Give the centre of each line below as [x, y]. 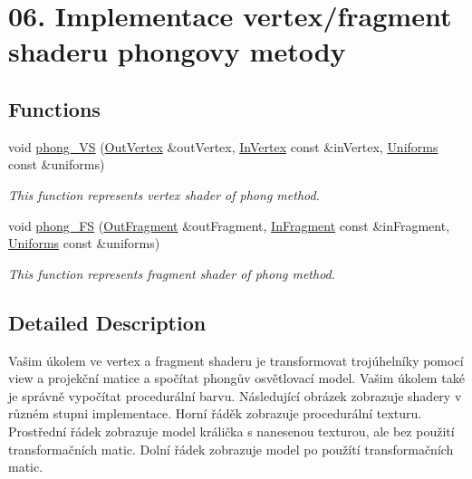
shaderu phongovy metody [177, 51]
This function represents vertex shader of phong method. [164, 194]
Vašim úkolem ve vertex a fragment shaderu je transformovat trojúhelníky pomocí [236, 360]
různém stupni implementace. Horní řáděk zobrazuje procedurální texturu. [215, 413]
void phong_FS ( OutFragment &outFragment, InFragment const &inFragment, [229, 225]
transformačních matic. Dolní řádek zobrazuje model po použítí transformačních [231, 449]
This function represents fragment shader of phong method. [172, 273]
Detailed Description [107, 322]
